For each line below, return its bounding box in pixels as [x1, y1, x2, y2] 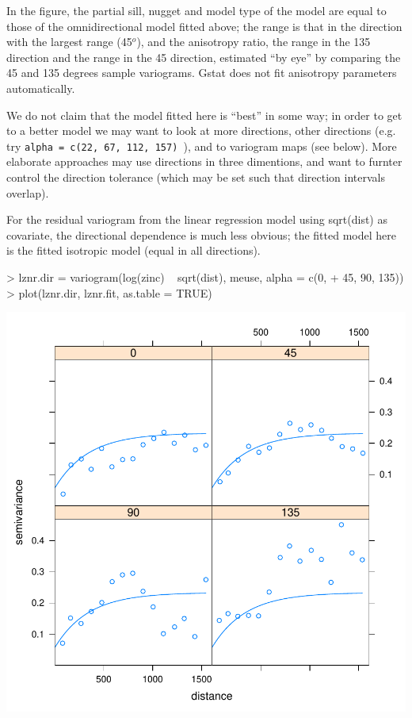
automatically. [6, 79, 75, 96]
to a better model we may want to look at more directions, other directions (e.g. [6, 122, 396, 139]
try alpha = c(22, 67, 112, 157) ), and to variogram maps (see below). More [6, 137, 397, 154]
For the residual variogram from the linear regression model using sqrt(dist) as [6, 211, 387, 228]
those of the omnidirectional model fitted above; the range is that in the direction [6, 17, 402, 34]
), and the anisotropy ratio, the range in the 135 [136, 33, 371, 50]
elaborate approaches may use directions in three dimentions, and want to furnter [6, 153, 402, 170]
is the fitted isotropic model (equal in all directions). [6, 242, 261, 259]
